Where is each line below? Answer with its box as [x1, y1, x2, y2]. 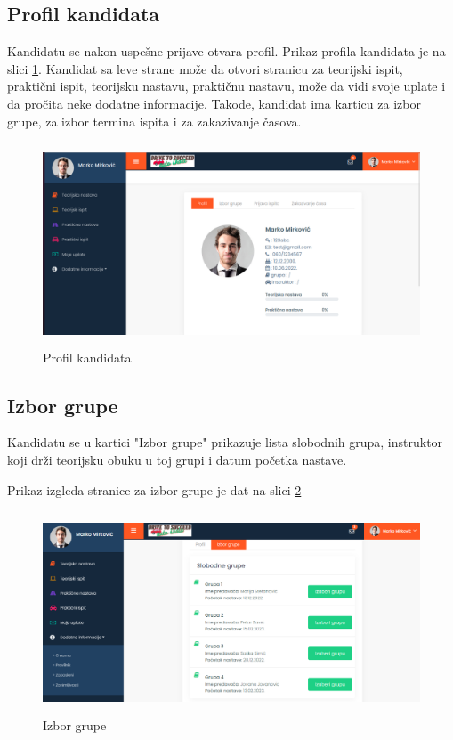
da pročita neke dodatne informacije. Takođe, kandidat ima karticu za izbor [7, 94, 421, 112]
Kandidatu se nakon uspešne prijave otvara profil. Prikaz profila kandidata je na [7, 42, 446, 61]
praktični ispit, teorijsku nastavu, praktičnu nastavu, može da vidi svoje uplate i [7, 77, 446, 95]
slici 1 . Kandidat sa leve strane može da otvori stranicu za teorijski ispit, [7, 59, 403, 77]
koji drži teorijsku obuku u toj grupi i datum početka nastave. [7, 450, 347, 468]
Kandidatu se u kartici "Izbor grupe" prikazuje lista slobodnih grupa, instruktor [7, 433, 443, 451]
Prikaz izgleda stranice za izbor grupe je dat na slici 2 [7, 480, 302, 499]
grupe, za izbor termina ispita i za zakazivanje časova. [7, 111, 302, 130]
